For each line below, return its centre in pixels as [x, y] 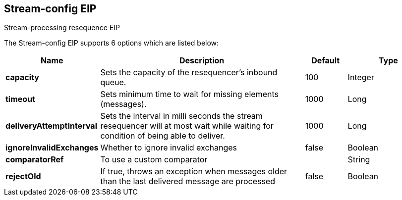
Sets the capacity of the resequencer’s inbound [189, 73]
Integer [361, 77]
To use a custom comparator [154, 160]
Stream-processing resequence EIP [62, 28]
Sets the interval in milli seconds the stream [181, 116]
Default [326, 61]
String [359, 160]
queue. [113, 82]
